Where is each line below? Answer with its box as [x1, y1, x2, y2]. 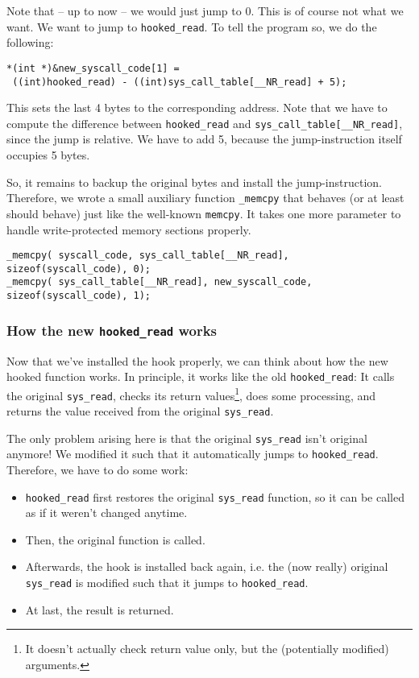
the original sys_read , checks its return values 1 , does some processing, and [6, 384, 376, 403]
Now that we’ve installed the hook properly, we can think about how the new [6, 352, 388, 369]
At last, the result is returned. [25, 601, 174, 618]
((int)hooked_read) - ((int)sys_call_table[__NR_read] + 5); [12, 76, 347, 88]
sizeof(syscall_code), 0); [6, 263, 151, 275]
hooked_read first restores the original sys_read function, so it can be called [25, 488, 404, 505]
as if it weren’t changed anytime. [25, 504, 188, 521]
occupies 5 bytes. [6, 147, 90, 163]
